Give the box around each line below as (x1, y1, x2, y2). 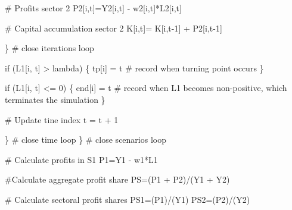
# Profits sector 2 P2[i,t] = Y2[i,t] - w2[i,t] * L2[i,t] (5, 2, 182, 14)
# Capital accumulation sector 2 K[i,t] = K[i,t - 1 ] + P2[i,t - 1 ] (5, 21, 222, 34)
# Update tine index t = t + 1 (5, 113, 119, 126)
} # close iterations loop (5, 42, 94, 54)
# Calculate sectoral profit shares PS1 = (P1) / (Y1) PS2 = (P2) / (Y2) (5, 193, 250, 205)
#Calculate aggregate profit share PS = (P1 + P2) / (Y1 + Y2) (5, 173, 230, 186)
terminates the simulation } (5, 93, 105, 105)
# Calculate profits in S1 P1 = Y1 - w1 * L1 (5, 153, 158, 165)
